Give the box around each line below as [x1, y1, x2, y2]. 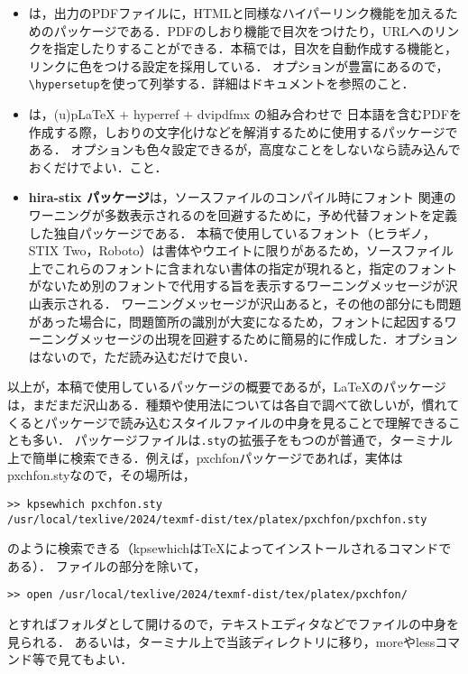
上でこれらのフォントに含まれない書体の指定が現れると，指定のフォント [28, 258, 458, 277]
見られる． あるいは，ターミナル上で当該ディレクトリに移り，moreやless [7, 632, 436, 651]
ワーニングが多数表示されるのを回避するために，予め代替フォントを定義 [28, 206, 458, 224]
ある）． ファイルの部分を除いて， [7, 556, 206, 575]
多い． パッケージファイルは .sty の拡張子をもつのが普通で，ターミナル [32, 430, 453, 449]
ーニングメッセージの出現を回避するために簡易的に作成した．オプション [28, 329, 458, 348]
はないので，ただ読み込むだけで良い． [28, 346, 256, 365]
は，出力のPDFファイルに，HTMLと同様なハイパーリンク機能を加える [28, 4, 445, 22]
